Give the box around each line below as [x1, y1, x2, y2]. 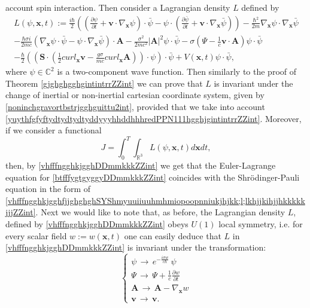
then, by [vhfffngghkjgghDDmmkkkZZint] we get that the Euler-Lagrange [5, 159, 276, 172]
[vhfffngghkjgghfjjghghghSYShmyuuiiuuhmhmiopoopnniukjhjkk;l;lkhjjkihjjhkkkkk [5, 194, 305, 206]
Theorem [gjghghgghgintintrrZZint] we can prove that [5, 77, 203, 89]
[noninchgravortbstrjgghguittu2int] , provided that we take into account [5, 100, 265, 112]
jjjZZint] [5, 206, 36, 218]
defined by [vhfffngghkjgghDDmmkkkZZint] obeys [5, 218, 189, 230]
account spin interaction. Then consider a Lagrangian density [5, 1, 230, 13]
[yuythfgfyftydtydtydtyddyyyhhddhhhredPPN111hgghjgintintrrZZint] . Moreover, [5, 112, 302, 124]
